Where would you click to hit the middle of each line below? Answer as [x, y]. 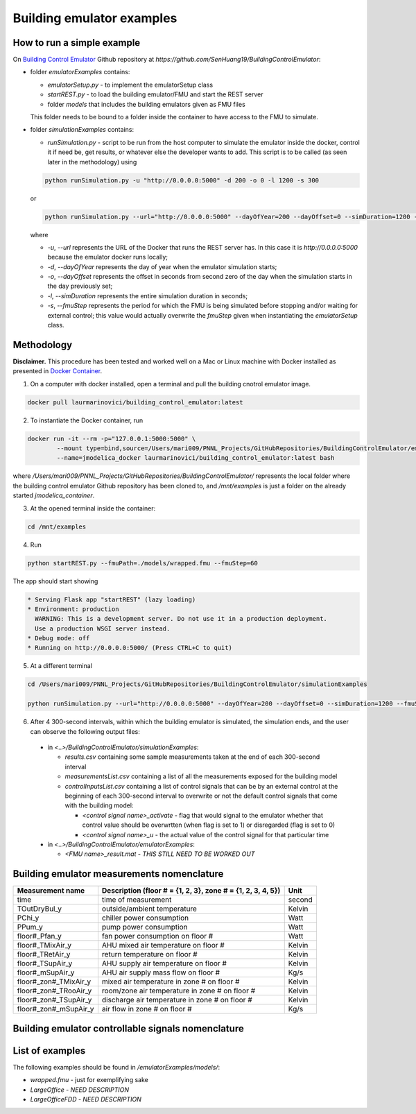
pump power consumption [145, 927]
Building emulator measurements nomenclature [118, 874]
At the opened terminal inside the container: [93, 508]
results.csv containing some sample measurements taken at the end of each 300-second [192, 757]
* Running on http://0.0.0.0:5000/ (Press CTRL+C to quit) [130, 648]
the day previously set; [80, 286]
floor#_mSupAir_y [46, 972]
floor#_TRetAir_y [44, 954]
